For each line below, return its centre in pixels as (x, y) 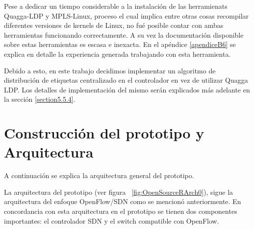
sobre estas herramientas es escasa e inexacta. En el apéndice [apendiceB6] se (120, 44)
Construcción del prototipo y (104, 133)
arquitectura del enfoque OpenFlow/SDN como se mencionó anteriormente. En (123, 201)
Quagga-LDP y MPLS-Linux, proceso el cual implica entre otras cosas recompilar (127, 15)
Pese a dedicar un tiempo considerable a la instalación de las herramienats (116, 6)
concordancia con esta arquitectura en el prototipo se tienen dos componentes (121, 211)
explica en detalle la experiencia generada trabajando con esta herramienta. (117, 54)
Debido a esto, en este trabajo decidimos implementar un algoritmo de (110, 70)
